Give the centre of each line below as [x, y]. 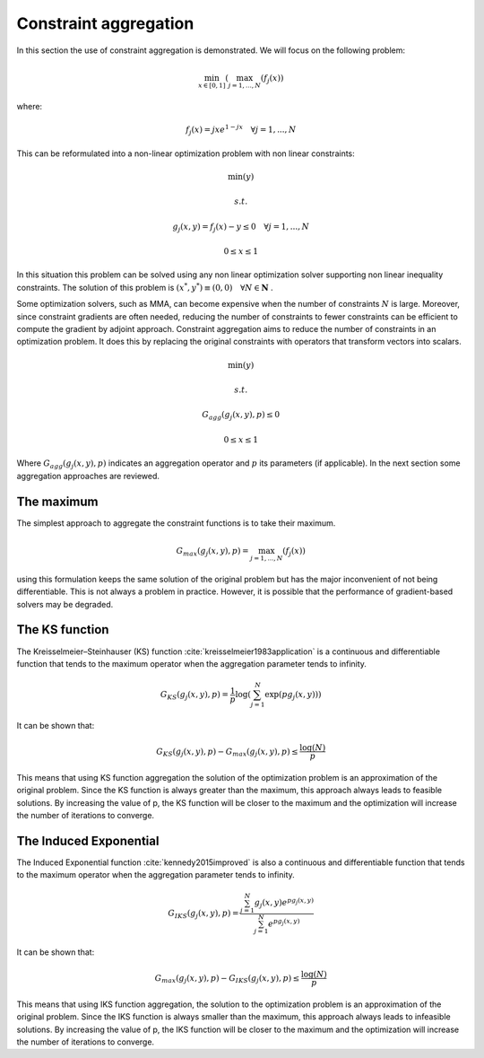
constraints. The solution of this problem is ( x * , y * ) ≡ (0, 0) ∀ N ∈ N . [145, 287]
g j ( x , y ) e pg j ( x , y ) [284, 903]
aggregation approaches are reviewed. [88, 476]
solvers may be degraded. [65, 604]
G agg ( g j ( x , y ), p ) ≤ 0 [241, 415]
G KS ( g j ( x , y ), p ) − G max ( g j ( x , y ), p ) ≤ [228, 752]
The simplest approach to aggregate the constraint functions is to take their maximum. [176, 523]
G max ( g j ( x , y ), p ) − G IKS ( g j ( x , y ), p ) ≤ [227, 979]
